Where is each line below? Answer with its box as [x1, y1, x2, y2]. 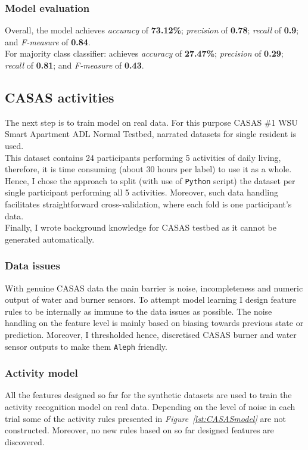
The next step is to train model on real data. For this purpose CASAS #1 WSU [5, 116, 298, 128]
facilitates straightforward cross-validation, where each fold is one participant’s [5, 198, 292, 210]
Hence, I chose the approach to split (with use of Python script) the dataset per [5, 174, 295, 187]
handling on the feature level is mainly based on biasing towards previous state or [5, 316, 304, 329]
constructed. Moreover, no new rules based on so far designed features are [5, 424, 274, 436]
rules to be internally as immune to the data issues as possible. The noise [5, 305, 272, 317]
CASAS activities [5, 88, 114, 106]
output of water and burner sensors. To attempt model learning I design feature [5, 293, 297, 306]
